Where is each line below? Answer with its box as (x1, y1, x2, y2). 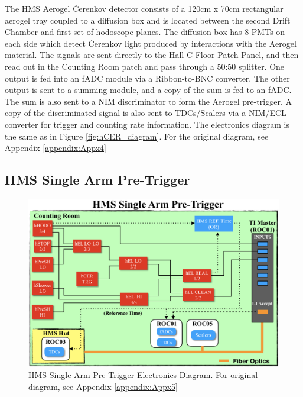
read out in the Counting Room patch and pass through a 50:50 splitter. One (5, 60, 285, 72)
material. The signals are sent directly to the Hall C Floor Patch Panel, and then (5, 49, 299, 61)
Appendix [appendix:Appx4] (5, 141, 106, 154)
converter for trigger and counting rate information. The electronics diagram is (5, 118, 289, 130)
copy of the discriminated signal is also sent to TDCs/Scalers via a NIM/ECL (5, 106, 286, 119)
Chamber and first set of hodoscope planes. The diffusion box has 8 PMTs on (5, 25, 285, 38)
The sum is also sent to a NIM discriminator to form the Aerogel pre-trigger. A (5, 95, 292, 107)
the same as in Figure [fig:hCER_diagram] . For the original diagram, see (5, 130, 269, 142)
